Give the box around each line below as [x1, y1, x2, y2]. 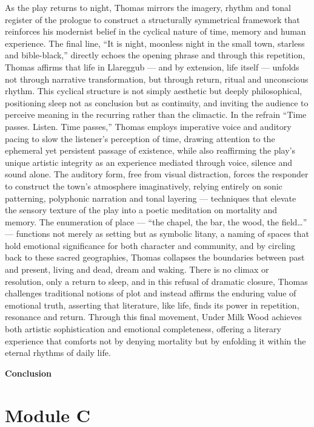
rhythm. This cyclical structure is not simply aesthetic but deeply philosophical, [5, 84, 302, 97]
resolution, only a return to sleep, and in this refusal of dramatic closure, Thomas [5, 275, 308, 287]
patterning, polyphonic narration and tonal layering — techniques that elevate [5, 191, 296, 204]
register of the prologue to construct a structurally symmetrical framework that [5, 13, 300, 26]
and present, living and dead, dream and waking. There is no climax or [5, 263, 269, 276]
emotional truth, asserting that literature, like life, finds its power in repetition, [5, 298, 299, 311]
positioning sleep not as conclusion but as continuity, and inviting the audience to [5, 96, 309, 109]
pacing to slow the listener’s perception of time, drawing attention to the [5, 132, 275, 145]
